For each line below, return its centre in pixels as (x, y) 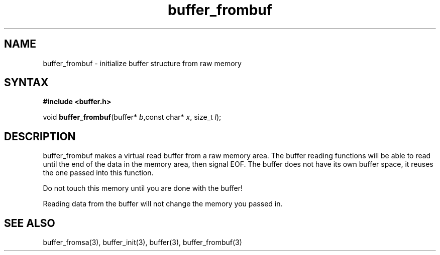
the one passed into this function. (98, 173)
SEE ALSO (30, 223)
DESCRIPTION (40, 136)
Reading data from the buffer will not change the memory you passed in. (163, 204)
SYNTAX (26, 83)
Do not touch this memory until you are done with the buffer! (143, 188)
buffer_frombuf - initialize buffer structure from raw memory (142, 63)
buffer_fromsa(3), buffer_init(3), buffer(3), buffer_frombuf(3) (142, 242)
